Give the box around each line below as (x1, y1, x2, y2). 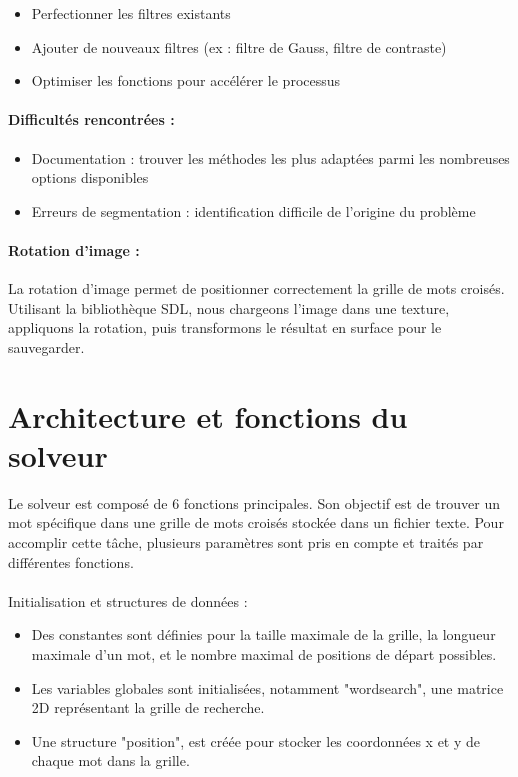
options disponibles (31, 167, 149, 188)
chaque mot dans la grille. (31, 750, 190, 771)
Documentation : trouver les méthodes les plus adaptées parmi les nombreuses (31, 147, 510, 168)
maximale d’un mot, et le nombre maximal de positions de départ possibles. (31, 644, 497, 664)
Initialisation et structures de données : (8, 590, 248, 611)
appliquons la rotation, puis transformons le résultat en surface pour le (8, 317, 442, 338)
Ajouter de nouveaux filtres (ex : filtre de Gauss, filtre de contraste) (31, 36, 447, 57)
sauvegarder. (8, 336, 85, 357)
